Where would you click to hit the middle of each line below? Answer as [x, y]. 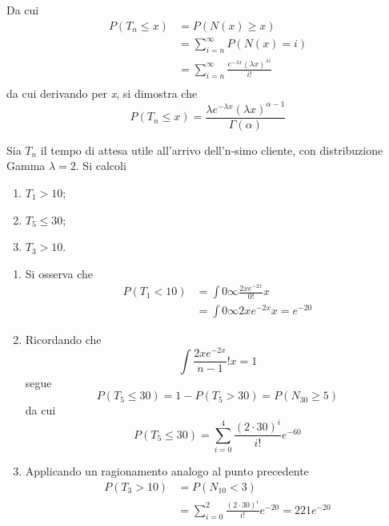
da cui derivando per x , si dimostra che [102, 93]
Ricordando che [63, 339]
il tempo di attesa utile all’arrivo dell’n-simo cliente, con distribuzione [212, 150]
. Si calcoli [101, 166]
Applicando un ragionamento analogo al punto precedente [167, 471]
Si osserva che [59, 273]
